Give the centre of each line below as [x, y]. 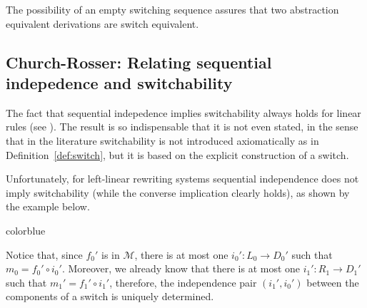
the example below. [48, 206]
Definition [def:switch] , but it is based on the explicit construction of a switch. [177, 154]
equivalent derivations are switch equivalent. [102, 23]
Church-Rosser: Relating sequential [139, 62]
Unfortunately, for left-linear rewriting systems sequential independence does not [182, 179]
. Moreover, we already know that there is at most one [181, 268]
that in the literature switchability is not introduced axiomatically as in [162, 140]
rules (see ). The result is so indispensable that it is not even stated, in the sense [182, 127]
